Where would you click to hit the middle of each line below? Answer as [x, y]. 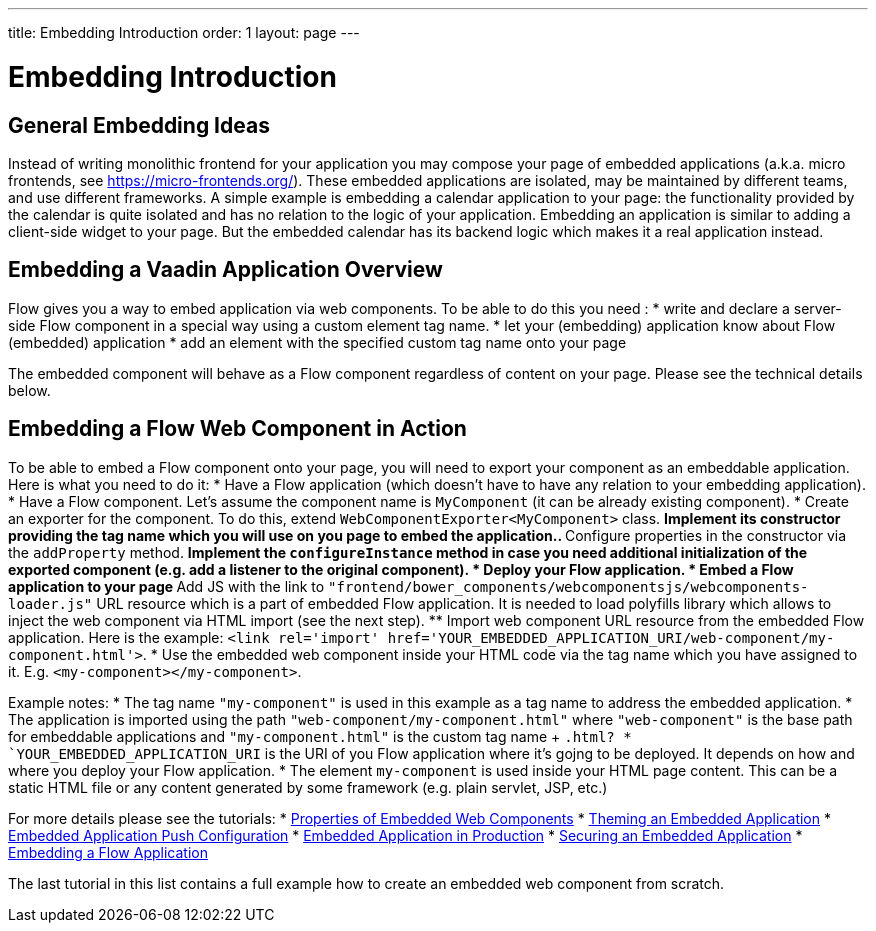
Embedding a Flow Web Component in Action [237, 429]
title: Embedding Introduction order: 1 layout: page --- [184, 32]
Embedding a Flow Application [108, 852]
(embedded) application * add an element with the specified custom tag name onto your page [317, 342]
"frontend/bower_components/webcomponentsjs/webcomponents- [568, 586]
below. [29, 390]
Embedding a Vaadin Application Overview [225, 270]
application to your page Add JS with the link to [166, 586]
